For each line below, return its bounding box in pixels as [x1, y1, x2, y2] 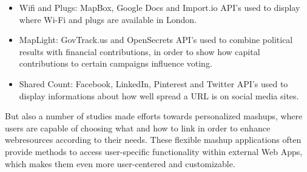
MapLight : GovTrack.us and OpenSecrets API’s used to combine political [19, 33, 293, 46]
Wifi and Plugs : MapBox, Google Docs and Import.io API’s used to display [19, 1, 300, 13]
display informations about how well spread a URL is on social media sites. [19, 89, 299, 102]
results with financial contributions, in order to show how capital [19, 45, 260, 58]
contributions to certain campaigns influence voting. [19, 57, 212, 70]
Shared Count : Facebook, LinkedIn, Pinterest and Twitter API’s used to [19, 77, 288, 90]
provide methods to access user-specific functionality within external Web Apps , [5, 145, 303, 157]
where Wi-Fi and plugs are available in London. [19, 13, 197, 25]
